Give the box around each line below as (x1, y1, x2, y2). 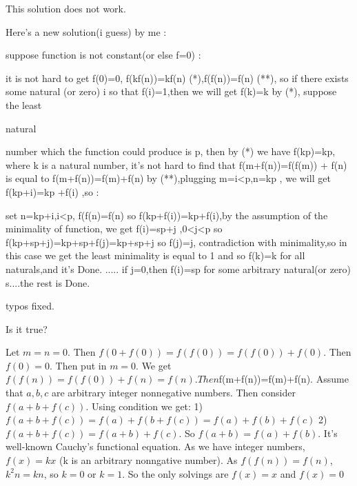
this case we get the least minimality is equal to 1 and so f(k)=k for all (6, 248, 305, 263)
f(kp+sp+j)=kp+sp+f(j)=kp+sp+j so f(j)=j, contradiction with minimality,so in (6, 234, 347, 249)
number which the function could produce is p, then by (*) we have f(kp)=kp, (6, 144, 336, 159)
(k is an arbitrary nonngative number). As (59, 453, 238, 467)
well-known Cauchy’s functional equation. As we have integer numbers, (6, 439, 305, 454)
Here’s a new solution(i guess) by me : (6, 24, 167, 39)
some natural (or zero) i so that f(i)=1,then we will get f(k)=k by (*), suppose (6, 84, 337, 99)
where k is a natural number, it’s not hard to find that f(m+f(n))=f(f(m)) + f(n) (6, 157, 347, 172)
